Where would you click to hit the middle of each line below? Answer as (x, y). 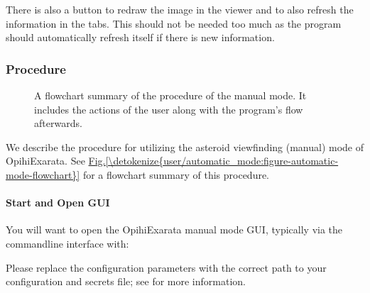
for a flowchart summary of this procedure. (176, 174)
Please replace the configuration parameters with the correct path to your (166, 267)
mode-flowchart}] (43, 174)
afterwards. (58, 123)
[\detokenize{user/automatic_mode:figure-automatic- (222, 161)
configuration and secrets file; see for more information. (126, 281)
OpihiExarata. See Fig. (56, 161)
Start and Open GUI (58, 203)
